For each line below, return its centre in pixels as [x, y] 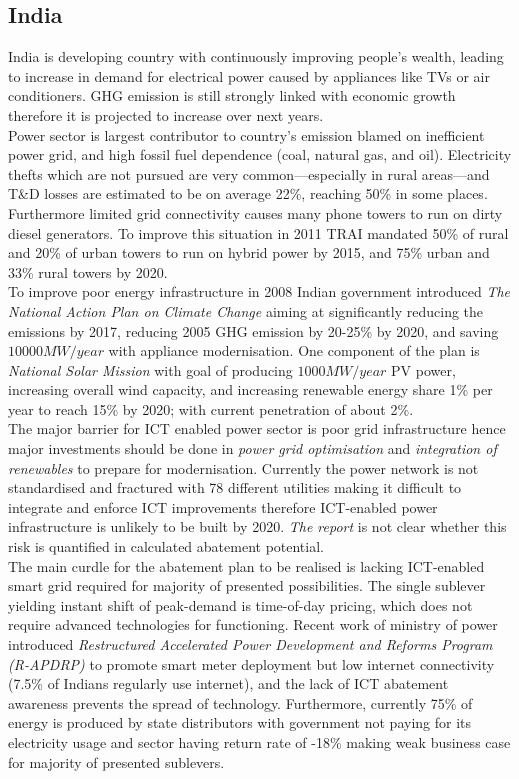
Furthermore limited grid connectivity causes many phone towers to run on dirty [255, 212]
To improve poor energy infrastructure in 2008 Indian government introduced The [259, 291]
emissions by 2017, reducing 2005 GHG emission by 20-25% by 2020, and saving [253, 330]
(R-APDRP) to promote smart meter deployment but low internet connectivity [251, 663]
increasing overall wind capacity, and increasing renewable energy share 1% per [250, 389]
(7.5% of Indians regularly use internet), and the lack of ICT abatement [228, 683]
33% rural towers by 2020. [88, 271]
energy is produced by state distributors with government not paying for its [240, 722]
